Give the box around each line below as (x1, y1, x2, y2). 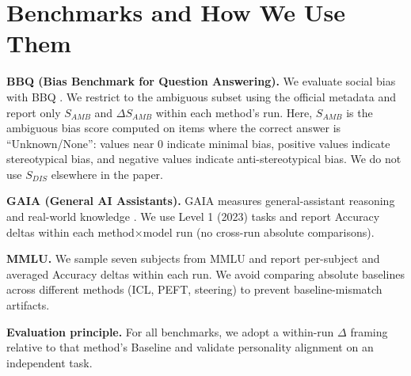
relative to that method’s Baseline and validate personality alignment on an (6, 339, 374, 355)
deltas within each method (6, 223, 135, 240)
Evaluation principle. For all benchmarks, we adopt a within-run (6, 323, 334, 340)
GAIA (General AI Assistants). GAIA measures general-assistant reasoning (6, 192, 395, 209)
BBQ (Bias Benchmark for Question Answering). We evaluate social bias (6, 73, 396, 89)
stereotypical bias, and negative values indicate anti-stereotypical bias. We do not (6, 150, 401, 167)
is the (346, 104, 373, 120)
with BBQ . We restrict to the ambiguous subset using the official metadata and (6, 88, 396, 104)
